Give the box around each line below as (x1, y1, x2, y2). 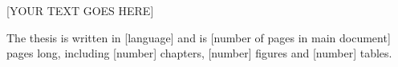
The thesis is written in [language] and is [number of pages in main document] (6, 29, 391, 45)
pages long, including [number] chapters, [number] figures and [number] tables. (6, 45, 392, 61)
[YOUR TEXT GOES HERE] (6, 2, 154, 18)
